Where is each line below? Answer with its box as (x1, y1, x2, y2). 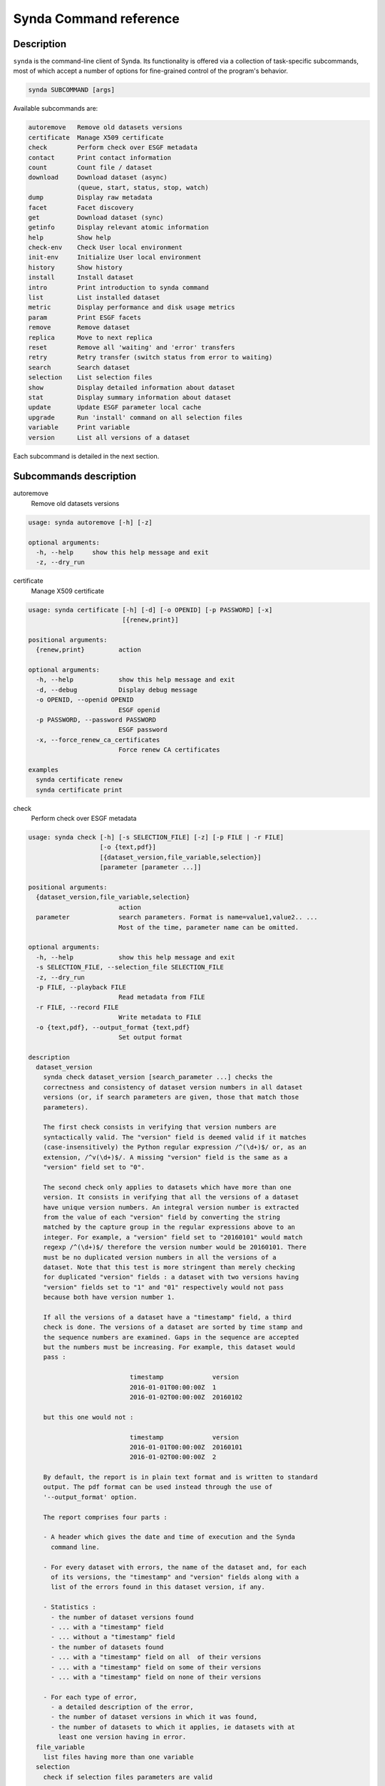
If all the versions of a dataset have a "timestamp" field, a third (43, 1313, 292, 1321)
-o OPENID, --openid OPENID (36, 696, 134, 704)
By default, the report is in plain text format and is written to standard (43, 1473, 318, 1482)
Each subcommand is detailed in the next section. (13, 452, 160, 460)
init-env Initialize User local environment (28, 254, 202, 261)
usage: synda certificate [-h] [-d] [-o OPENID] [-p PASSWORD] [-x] (28, 606, 273, 614)
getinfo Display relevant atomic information (28, 224, 210, 231)
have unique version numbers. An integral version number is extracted (43, 1203, 299, 1211)
